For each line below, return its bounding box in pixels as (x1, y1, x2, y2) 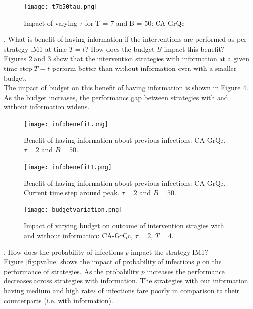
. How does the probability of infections (4, 246, 123, 257)
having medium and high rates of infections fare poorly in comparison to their (4, 285, 240, 295)
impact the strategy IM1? (131, 246, 208, 257)
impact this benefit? (164, 43, 224, 54)
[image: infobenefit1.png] (24, 163, 112, 171)
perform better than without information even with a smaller (52, 63, 237, 73)
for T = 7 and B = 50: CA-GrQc (85, 17, 185, 28)
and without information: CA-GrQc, (24, 230, 133, 240)
